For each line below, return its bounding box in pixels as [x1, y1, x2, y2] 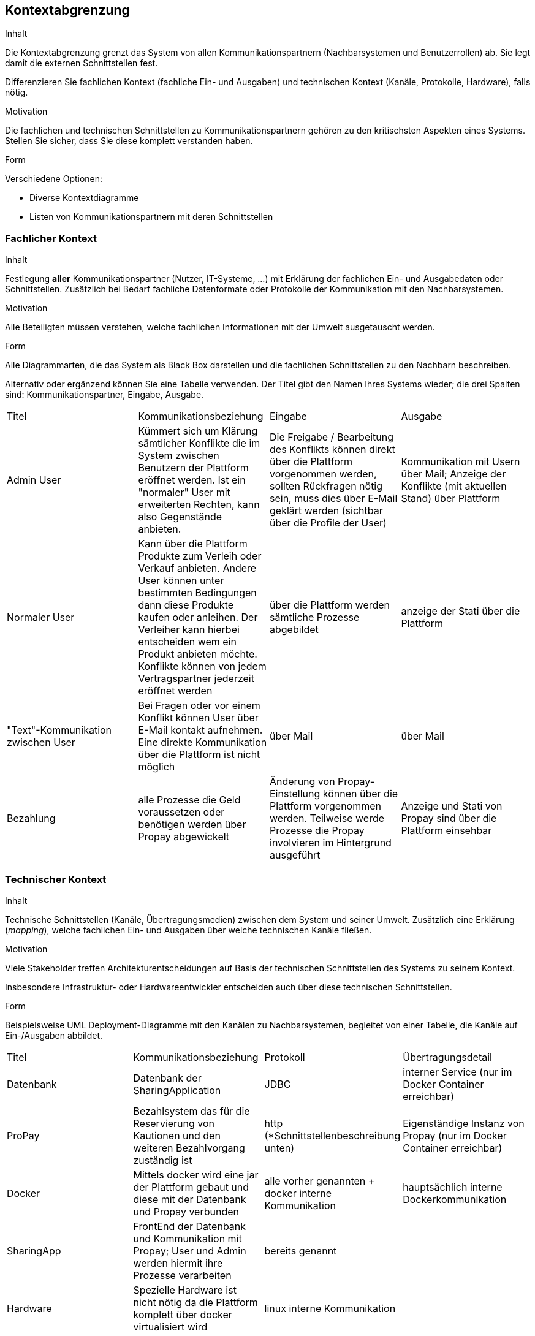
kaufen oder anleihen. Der [138, 611, 258, 624]
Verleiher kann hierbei [138, 623, 240, 636]
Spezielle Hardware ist [133, 1283, 237, 1296]
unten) [264, 1141, 295, 1154]
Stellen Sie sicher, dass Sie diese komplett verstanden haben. [5, 135, 253, 146]
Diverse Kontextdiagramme [29, 192, 139, 203]
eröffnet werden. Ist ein [138, 474, 246, 487]
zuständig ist [133, 1153, 192, 1166]
